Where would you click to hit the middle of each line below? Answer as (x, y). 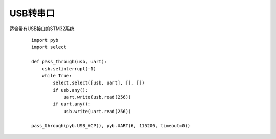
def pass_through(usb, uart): (69, 62)
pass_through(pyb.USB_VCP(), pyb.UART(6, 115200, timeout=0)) (111, 126)
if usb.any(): (71, 90)
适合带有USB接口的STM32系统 (42, 29)
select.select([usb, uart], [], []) (99, 83)
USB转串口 (32, 13)
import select (49, 47)
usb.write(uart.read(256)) (97, 111)
